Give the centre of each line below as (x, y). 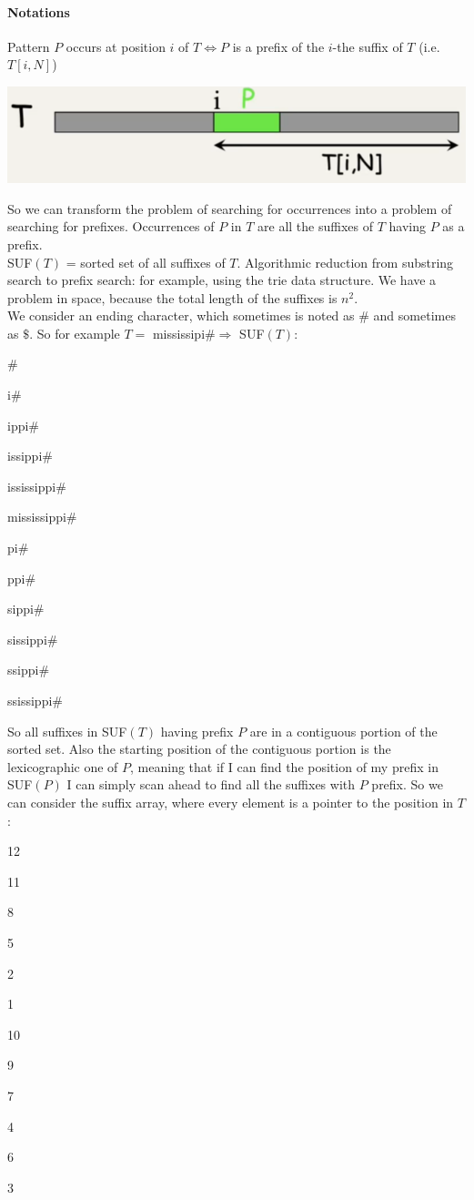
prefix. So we (407, 784)
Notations (39, 11)
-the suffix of (368, 46)
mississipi (179, 333)
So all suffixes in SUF (67, 731)
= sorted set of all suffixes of (146, 262)
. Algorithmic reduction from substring (345, 262)
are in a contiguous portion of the (343, 731)
